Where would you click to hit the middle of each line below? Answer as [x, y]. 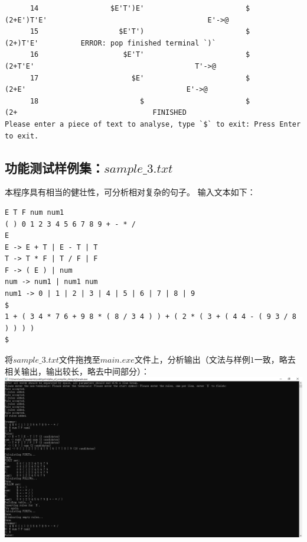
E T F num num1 [35, 212]
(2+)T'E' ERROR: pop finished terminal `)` [110, 43]
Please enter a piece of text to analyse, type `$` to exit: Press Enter [153, 124]
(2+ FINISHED [96, 113]
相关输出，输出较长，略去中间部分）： [77, 371]
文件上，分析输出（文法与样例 [192, 359]
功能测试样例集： [54, 167]
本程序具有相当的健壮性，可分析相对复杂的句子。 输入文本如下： [130, 192]
